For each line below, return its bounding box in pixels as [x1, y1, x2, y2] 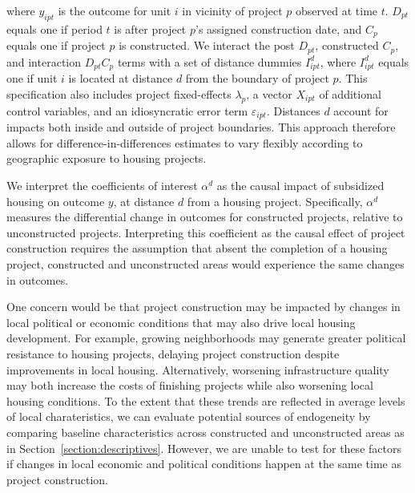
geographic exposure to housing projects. [6, 150, 207, 167]
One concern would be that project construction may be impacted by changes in [6, 298, 401, 315]
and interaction [6, 53, 82, 70]
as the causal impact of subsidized [216, 177, 385, 194]
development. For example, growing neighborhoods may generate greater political [6, 329, 406, 346]
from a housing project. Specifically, [187, 192, 363, 209]
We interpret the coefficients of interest [6, 177, 198, 194]
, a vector [246, 86, 292, 103]
